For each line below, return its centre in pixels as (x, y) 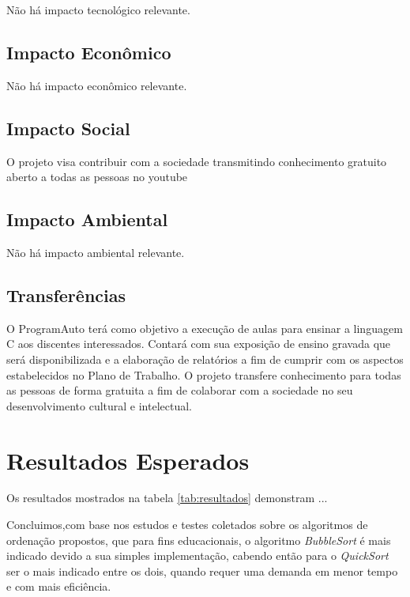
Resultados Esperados (128, 460)
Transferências (66, 295)
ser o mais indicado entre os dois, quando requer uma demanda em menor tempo (202, 571)
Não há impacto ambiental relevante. (96, 252)
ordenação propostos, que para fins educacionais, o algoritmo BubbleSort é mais (199, 540)
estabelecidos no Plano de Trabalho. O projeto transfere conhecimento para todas (204, 374)
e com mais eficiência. (59, 586)
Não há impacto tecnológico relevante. (98, 9)
